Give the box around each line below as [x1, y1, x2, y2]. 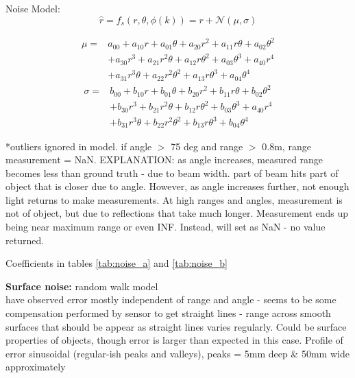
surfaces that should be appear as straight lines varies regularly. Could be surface [5, 319, 347, 333]
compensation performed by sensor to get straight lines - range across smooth [5, 306, 331, 320]
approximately [5, 359, 66, 374]
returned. [5, 233, 45, 247]
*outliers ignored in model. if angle [5, 139, 152, 153]
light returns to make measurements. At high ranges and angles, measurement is [5, 192, 343, 206]
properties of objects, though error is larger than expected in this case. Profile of [5, 333, 343, 347]
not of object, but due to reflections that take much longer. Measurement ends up [5, 206, 349, 220]
